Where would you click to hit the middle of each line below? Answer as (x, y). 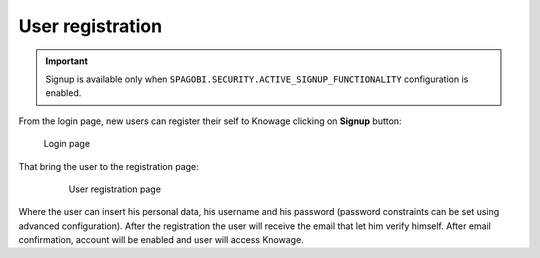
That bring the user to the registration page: (108, 166)
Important (67, 61)
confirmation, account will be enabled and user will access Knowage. (161, 240)
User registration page (115, 189)
